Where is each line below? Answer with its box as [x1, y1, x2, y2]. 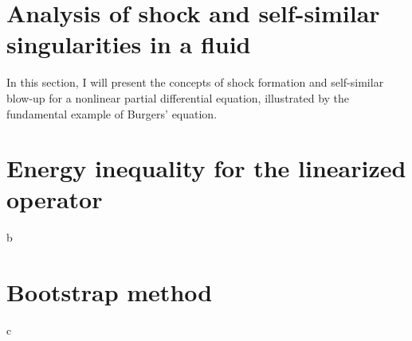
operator [6, 183, 103, 215]
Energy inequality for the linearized [6, 152, 406, 184]
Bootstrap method [6, 276, 213, 308]
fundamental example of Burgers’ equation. [6, 105, 218, 122]
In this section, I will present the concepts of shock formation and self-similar [6, 74, 384, 91]
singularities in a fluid [6, 28, 251, 60]
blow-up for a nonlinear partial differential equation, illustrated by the [6, 89, 350, 106]
